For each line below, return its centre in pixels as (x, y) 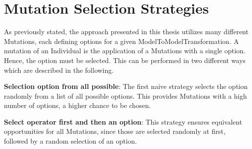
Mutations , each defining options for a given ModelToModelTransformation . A (121, 41)
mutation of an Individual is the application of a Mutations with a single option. (125, 51)
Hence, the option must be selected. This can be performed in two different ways (125, 60)
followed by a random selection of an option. (70, 141)
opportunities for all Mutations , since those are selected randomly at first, (115, 131)
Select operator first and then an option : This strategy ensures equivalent (123, 121)
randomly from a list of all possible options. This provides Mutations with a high (126, 96)
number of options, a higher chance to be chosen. (78, 105)
